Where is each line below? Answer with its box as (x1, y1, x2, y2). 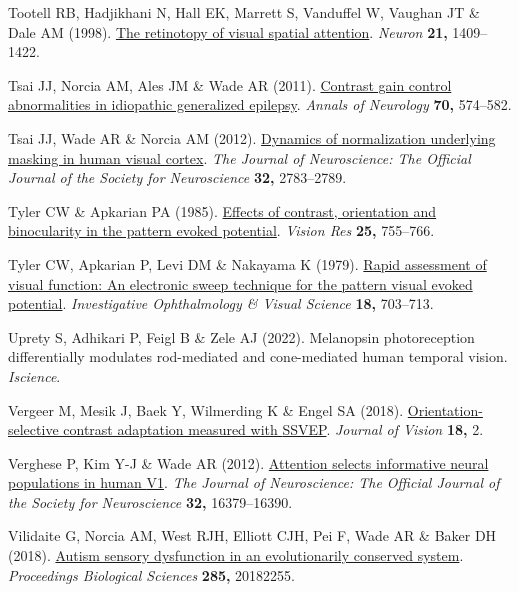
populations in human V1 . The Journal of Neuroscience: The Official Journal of (8, 472, 500, 493)
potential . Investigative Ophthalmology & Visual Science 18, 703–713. (8, 293, 434, 314)
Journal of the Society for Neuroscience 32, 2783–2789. (8, 167, 347, 188)
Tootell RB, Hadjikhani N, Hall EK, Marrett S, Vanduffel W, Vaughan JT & (8, 2, 480, 22)
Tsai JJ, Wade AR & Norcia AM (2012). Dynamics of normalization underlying (8, 127, 496, 148)
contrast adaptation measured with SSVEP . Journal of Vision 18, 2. (63, 419, 484, 440)
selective (8, 419, 59, 440)
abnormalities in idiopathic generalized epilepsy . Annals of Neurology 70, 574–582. (8, 94, 512, 115)
